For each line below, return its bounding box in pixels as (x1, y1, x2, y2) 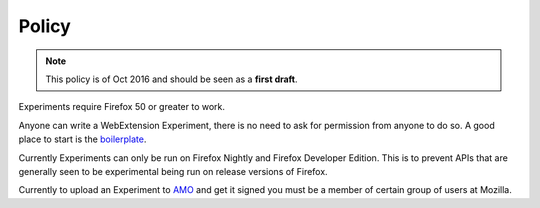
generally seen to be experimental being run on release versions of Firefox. (18, 165, 329, 177)
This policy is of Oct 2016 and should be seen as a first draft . (45, 73, 299, 85)
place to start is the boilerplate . (18, 133, 147, 145)
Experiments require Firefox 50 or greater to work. (18, 101, 225, 113)
